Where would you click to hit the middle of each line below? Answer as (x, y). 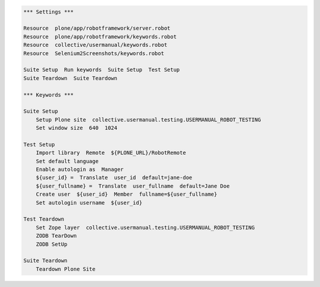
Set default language (67, 161)
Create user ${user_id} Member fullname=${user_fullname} (127, 194)
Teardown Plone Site (66, 269)
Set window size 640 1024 (77, 128)
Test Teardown (44, 219)
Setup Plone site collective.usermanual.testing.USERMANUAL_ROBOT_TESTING (148, 119)
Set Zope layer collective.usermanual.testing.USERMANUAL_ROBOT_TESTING (145, 227)
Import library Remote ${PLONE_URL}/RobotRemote (111, 153)
